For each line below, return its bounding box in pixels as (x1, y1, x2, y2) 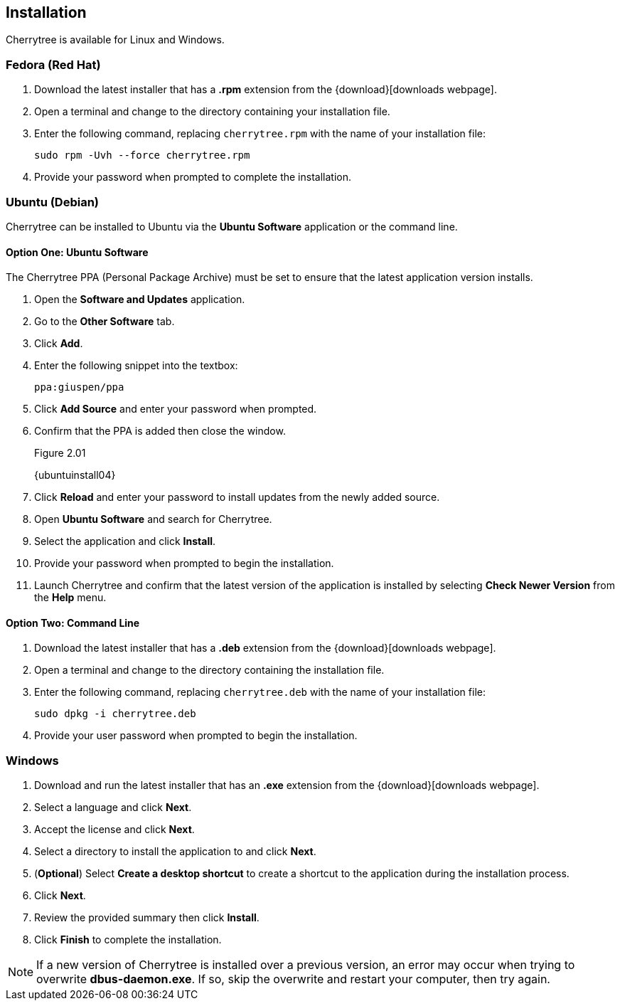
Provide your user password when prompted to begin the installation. (34, 729, 358, 742)
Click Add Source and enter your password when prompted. (34, 403, 317, 415)
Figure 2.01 (34, 447, 86, 460)
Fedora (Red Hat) (6, 57, 101, 72)
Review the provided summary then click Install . (34, 911, 260, 924)
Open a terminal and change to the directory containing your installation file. (34, 105, 390, 118)
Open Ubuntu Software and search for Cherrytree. (34, 513, 272, 526)
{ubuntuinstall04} (34, 469, 116, 482)
